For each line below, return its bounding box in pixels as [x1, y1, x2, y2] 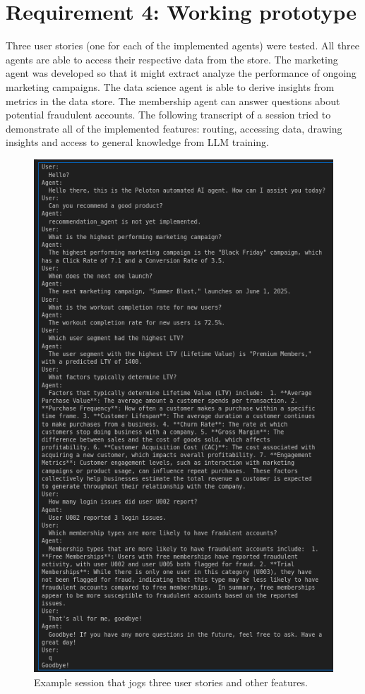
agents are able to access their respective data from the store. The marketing [6, 51, 338, 66]
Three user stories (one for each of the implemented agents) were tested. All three [6, 38, 360, 53]
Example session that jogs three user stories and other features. [34, 674, 308, 689]
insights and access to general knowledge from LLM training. [6, 135, 269, 150]
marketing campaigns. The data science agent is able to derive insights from [6, 79, 335, 94]
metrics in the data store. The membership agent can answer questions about [6, 93, 340, 108]
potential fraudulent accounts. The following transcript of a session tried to [6, 107, 331, 122]
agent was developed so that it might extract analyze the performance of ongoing [6, 66, 357, 80]
